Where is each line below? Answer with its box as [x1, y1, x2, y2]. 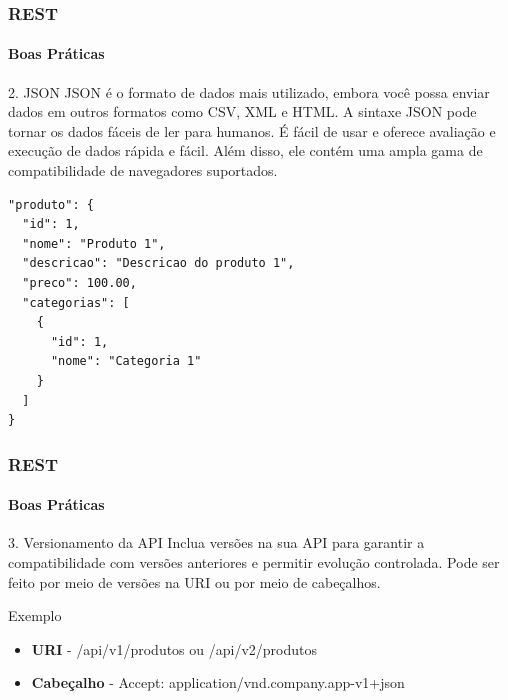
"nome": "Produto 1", [22, 236, 166, 251]
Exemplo [8, 605, 62, 626]
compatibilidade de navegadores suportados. [8, 160, 278, 181]
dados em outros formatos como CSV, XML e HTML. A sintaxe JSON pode [8, 101, 477, 122]
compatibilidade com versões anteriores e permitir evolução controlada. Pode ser [8, 551, 500, 572]
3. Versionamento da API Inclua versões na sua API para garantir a [8, 532, 425, 553]
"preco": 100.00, [22, 275, 137, 290]
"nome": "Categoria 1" [50, 354, 202, 369]
